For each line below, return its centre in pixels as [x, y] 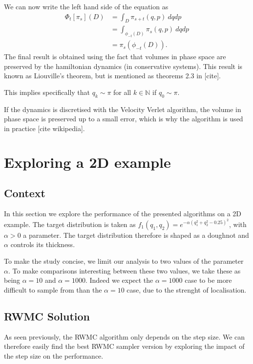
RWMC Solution [47, 316]
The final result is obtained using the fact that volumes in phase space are [115, 57]
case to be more [208, 280]
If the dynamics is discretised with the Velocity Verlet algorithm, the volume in [123, 109]
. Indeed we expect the [119, 280]
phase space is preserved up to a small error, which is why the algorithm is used [124, 119]
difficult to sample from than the [53, 289]
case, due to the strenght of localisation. [187, 289]
